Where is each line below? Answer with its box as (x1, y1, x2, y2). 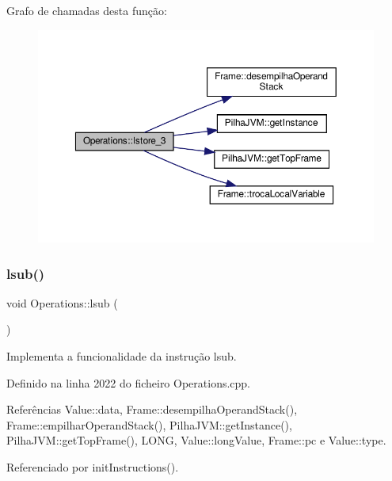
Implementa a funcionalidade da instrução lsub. (6, 348, 237, 364)
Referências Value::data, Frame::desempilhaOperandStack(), (6, 401, 298, 418)
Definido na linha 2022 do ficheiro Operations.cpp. (6, 374, 251, 391)
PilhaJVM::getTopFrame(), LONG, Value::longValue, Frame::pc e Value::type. (6, 432, 386, 449)
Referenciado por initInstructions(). (6, 458, 179, 475)
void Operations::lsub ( (6, 294, 118, 311)
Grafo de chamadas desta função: (6, 2, 167, 18)
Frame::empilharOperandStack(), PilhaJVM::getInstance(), (6, 416, 292, 433)
